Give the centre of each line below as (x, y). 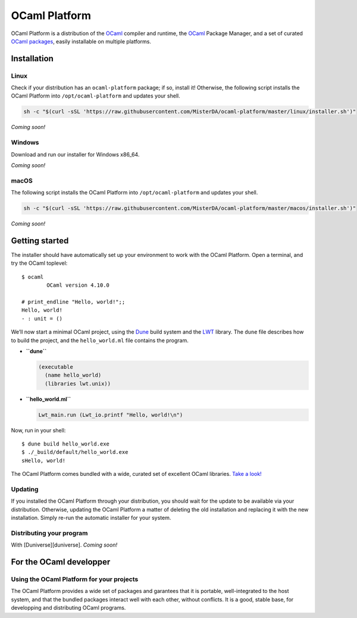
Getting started (40, 241)
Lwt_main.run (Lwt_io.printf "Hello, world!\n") (111, 415)
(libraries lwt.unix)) (78, 383)
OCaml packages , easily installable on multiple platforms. (81, 41)
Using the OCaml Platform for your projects (75, 579)
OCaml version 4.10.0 (78, 285)
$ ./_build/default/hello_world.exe (75, 452)
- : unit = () (42, 319)
